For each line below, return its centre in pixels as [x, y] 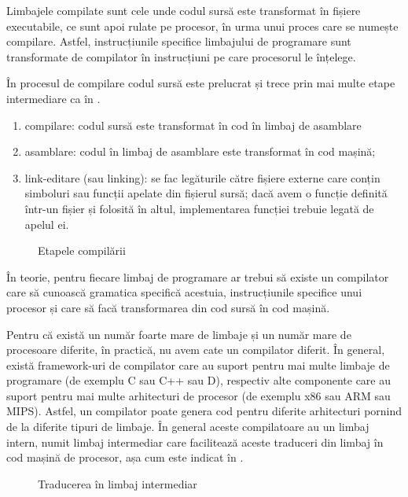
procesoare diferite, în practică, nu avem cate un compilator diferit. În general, [196, 350]
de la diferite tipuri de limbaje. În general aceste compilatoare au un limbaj [188, 427]
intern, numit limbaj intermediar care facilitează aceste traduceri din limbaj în [195, 442]
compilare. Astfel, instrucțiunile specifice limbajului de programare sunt [179, 41]
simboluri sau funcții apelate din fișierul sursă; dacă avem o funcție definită [206, 193]
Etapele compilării [82, 250]
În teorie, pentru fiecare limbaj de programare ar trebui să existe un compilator [198, 276]
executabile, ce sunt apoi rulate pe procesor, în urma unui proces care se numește [202, 26]
